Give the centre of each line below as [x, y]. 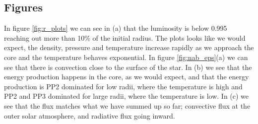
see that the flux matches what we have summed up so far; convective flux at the [127, 105]
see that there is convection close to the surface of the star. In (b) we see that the [128, 67]
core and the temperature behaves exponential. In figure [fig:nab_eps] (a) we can [126, 57]
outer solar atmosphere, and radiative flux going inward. [90, 115]
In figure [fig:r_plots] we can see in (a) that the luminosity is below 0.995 [116, 28]
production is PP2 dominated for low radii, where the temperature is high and [123, 86]
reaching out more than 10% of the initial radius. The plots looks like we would [125, 37]
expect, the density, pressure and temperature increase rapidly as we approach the [129, 47]
